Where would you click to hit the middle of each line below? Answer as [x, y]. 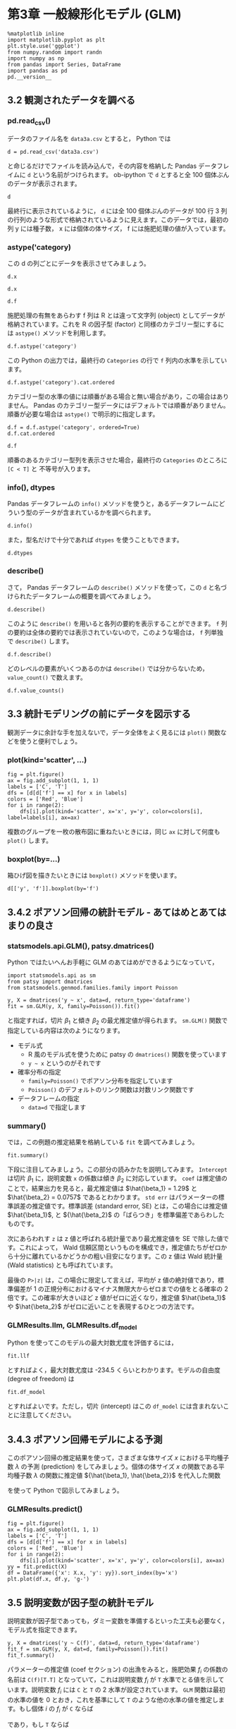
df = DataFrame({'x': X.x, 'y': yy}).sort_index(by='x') [93, 1573]
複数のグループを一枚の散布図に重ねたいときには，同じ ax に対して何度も [114, 831]
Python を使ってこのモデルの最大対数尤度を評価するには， [92, 1343]
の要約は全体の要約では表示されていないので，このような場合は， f [105, 632]
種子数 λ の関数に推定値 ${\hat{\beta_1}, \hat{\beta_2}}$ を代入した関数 [117, 1476]
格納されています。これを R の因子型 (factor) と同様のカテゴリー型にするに [116, 324]
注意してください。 [47, 1415]
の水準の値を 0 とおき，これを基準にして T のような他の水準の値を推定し [113, 1699]
